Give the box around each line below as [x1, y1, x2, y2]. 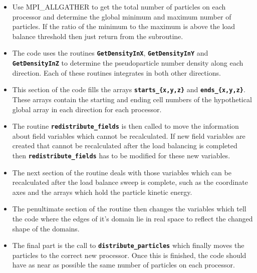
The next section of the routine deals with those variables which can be [12, 167, 231, 177]
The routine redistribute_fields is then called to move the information [12, 121, 239, 131]
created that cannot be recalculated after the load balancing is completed [12, 140, 237, 151]
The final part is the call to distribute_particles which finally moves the [12, 240, 244, 250]
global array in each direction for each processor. [12, 104, 162, 114]
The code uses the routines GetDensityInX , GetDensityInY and [12, 48, 208, 58]
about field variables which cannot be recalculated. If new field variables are [12, 130, 245, 141]
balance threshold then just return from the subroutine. [12, 31, 183, 41]
